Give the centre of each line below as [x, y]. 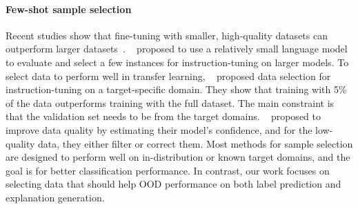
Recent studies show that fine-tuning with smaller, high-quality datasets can [167, 35]
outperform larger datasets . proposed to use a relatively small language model [177, 49]
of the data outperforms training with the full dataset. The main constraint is [170, 102]
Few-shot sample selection [69, 9]
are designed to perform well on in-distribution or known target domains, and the [178, 157]
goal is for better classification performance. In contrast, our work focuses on [168, 170]
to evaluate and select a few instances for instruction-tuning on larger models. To [177, 62]
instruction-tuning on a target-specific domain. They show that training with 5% [176, 89]
